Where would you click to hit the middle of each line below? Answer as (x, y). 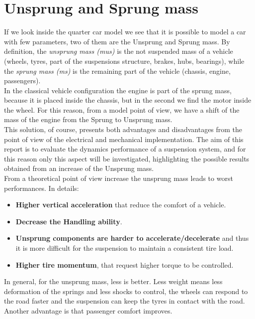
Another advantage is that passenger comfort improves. (88, 310)
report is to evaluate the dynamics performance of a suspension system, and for (125, 149)
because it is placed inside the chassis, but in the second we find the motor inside (128, 100)
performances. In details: (42, 188)
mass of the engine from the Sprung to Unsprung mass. (88, 119)
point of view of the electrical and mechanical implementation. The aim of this (124, 139)
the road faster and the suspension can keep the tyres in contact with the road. (125, 301)
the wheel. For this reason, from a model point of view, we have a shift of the (122, 109)
